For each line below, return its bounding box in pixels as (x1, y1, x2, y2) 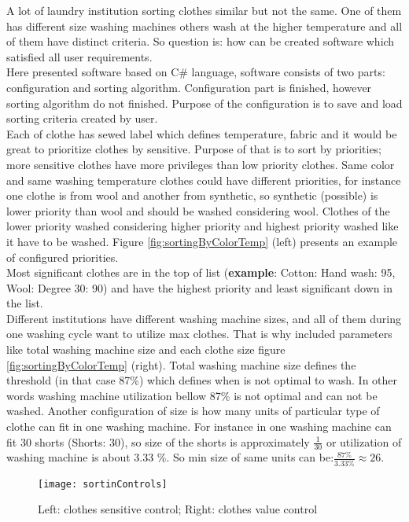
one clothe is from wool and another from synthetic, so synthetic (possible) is (6, 187, 378, 204)
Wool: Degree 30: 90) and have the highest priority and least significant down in (6, 279, 392, 296)
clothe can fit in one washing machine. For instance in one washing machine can (6, 418, 392, 435)
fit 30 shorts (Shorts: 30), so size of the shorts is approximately (6, 433, 310, 450)
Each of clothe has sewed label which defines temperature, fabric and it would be (6, 125, 397, 142)
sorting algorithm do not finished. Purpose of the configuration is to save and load (6, 94, 403, 111)
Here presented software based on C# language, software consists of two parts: (6, 64, 385, 80)
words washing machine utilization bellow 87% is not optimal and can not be (6, 387, 378, 403)
